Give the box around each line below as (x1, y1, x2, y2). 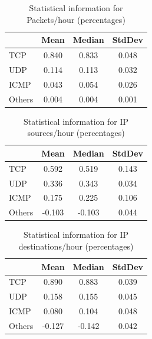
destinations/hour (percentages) (18, 240, 134, 252)
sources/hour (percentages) (27, 127, 125, 139)
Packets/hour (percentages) (27, 13, 125, 25)
